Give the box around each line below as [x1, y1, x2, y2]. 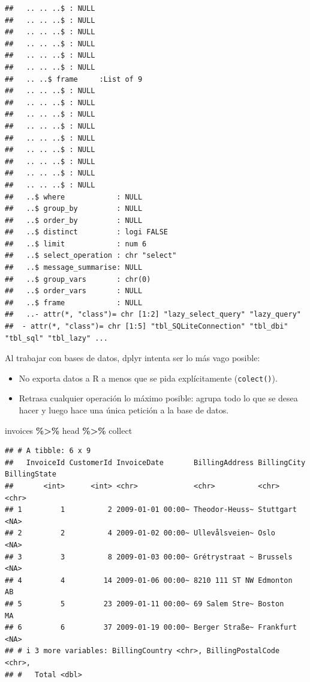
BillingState [5, 470, 56, 479]
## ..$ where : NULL [5, 192, 143, 201]
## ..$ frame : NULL [5, 298, 143, 307]
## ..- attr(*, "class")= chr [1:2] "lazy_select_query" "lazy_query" [5, 310, 301, 319]
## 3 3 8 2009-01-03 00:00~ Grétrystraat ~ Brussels [5, 552, 293, 561]
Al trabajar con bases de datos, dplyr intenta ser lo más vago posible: [5, 352, 260, 364]
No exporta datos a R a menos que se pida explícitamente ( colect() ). [19, 371, 278, 384]
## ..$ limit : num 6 [5, 239, 147, 248]
